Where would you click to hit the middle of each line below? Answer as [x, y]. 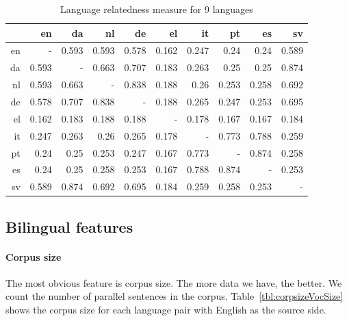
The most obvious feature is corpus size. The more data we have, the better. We [174, 282]
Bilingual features [69, 226]
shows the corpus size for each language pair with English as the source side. [166, 310]
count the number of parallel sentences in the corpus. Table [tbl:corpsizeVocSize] [174, 296]
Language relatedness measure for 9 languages [157, 9]
